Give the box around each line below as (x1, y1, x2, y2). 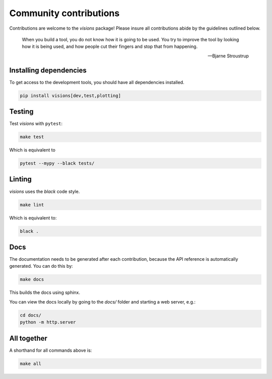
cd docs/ (20, 312, 42, 318)
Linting (9, 175, 32, 184)
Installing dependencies (9, 66, 87, 74)
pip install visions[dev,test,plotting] (20, 93, 121, 98)
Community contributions (9, 8, 120, 19)
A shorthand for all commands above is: (9, 347, 92, 353)
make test (20, 134, 44, 140)
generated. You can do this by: (9, 263, 73, 269)
